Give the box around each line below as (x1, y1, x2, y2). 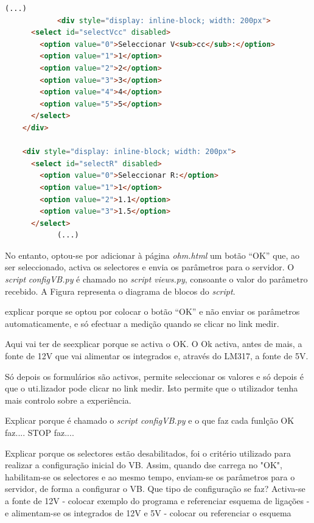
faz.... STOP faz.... (5, 426, 74, 438)
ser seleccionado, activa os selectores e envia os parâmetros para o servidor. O (5, 261, 295, 273)
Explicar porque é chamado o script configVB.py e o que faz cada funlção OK (5, 414, 295, 427)
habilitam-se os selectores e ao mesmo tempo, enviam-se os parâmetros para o (5, 470, 295, 483)
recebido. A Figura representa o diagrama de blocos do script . (5, 284, 235, 297)
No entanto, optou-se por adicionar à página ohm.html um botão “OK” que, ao (5, 248, 300, 261)
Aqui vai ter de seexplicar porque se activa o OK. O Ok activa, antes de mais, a (5, 337, 302, 350)
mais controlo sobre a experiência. (5, 393, 131, 406)
